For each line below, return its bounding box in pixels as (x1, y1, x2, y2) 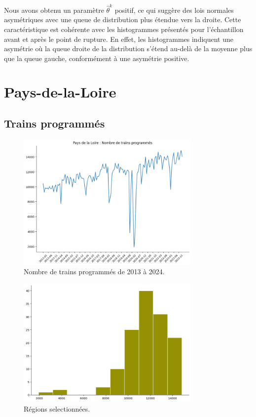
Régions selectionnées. (24, 403, 90, 414)
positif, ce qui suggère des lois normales (114, 4, 234, 15)
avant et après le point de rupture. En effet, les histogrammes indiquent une (4, 33, 233, 44)
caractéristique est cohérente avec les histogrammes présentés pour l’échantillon (4, 24, 244, 34)
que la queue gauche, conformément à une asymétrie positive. (4, 53, 189, 63)
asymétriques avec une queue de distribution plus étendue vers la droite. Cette (4, 14, 241, 25)
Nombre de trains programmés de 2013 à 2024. (24, 266, 165, 277)
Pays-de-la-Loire (4, 82, 116, 102)
